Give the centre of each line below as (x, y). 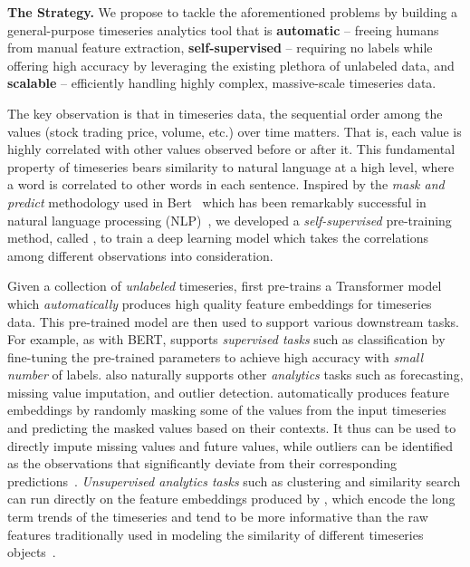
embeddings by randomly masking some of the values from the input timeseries (227, 410)
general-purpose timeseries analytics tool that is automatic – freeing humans (223, 29)
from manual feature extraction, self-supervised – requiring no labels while (220, 48)
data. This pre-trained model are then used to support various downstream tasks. (233, 321)
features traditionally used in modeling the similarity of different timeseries (216, 534)
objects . (32, 552)
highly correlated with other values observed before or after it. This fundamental (231, 149)
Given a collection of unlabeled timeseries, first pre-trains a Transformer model (225, 286)
